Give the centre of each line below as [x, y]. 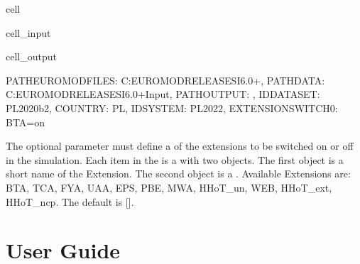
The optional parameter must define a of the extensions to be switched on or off [180, 146]
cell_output [31, 56]
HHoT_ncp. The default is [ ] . [70, 201]
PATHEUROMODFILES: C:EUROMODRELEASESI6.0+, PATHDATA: [165, 80]
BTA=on [26, 122]
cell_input [28, 32]
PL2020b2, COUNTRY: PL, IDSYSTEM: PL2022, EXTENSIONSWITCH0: [172, 108]
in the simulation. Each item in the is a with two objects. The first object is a [175, 159]
